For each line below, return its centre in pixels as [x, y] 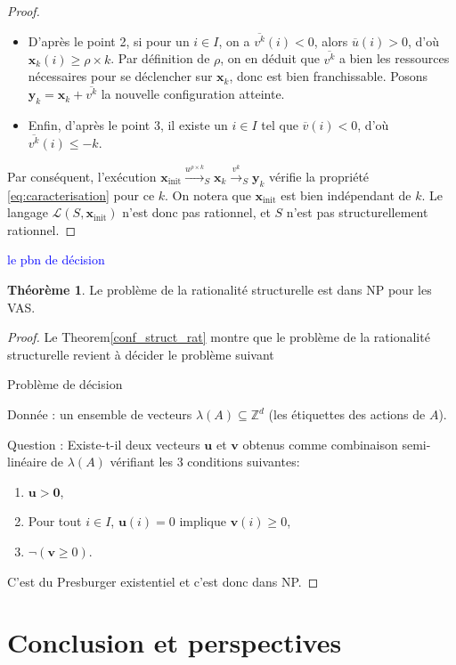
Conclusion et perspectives [175, 642]
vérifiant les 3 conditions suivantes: [205, 462]
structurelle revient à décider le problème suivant [141, 354]
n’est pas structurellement [357, 212]
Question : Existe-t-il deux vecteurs [104, 444]
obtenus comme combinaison [320, 444]
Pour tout [55, 521]
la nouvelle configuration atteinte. [193, 94]
